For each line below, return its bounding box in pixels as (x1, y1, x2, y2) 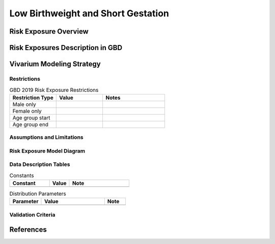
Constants (9, 172, 34, 179)
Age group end (12, 120, 48, 128)
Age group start (12, 114, 50, 121)
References (9, 225, 47, 234)
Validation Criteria (9, 211, 56, 218)
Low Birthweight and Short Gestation (9, 8, 169, 19)
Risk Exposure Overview (9, 27, 89, 36)
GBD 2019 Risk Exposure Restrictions (9, 86, 99, 93)
